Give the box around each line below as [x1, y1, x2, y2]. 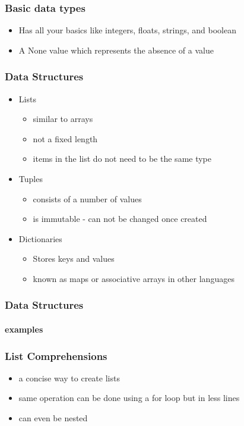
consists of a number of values [33, 192, 142, 205]
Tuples [18, 173, 43, 184]
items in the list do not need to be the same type [33, 152, 212, 165]
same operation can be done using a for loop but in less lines [18, 391, 240, 404]
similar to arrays [33, 112, 93, 125]
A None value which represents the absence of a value [18, 43, 214, 56]
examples [5, 323, 43, 335]
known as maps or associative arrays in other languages [33, 272, 235, 284]
